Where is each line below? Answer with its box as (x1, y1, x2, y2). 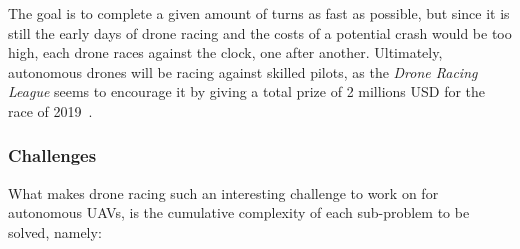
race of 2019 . (8, 100, 93, 121)
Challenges (8, 143, 97, 168)
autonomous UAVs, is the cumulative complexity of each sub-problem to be (8, 202, 470, 223)
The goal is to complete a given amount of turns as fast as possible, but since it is (8, 3, 510, 23)
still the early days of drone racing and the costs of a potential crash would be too (8, 22, 512, 43)
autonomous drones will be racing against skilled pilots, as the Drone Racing (8, 61, 478, 82)
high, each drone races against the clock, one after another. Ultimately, (8, 42, 443, 63)
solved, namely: (8, 221, 102, 242)
